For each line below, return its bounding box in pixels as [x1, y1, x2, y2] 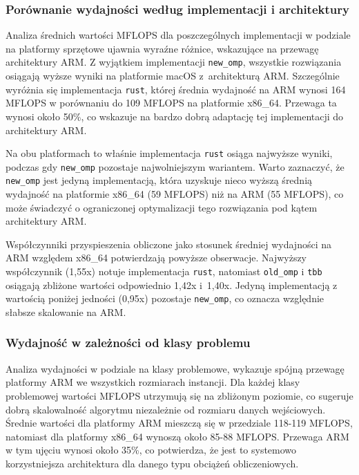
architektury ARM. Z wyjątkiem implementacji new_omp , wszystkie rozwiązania [6, 55, 342, 69]
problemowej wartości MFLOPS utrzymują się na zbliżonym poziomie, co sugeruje [6, 388, 353, 402]
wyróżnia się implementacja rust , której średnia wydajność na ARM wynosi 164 [6, 82, 346, 96]
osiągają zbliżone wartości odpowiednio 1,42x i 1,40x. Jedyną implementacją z [6, 277, 338, 292]
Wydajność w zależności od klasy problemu [6, 334, 251, 351]
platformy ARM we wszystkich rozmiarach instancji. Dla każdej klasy [6, 375, 300, 389]
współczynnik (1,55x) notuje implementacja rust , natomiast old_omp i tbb [6, 264, 322, 279]
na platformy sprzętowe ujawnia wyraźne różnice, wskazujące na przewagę [6, 41, 319, 55]
